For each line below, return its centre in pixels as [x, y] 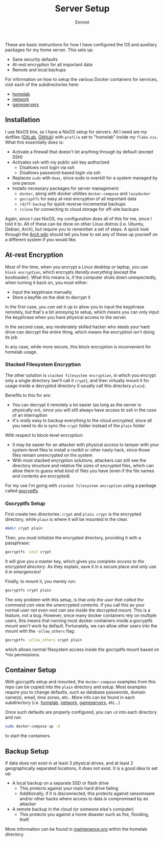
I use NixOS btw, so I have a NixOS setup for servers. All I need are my [76, 132]
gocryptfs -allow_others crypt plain [44, 640]
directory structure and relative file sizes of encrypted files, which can [83, 465]
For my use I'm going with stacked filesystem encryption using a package [81, 485]
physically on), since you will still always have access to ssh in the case [84, 410]
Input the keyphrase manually [42, 292]
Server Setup [82, 9]
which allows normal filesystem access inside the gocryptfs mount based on [82, 649]
